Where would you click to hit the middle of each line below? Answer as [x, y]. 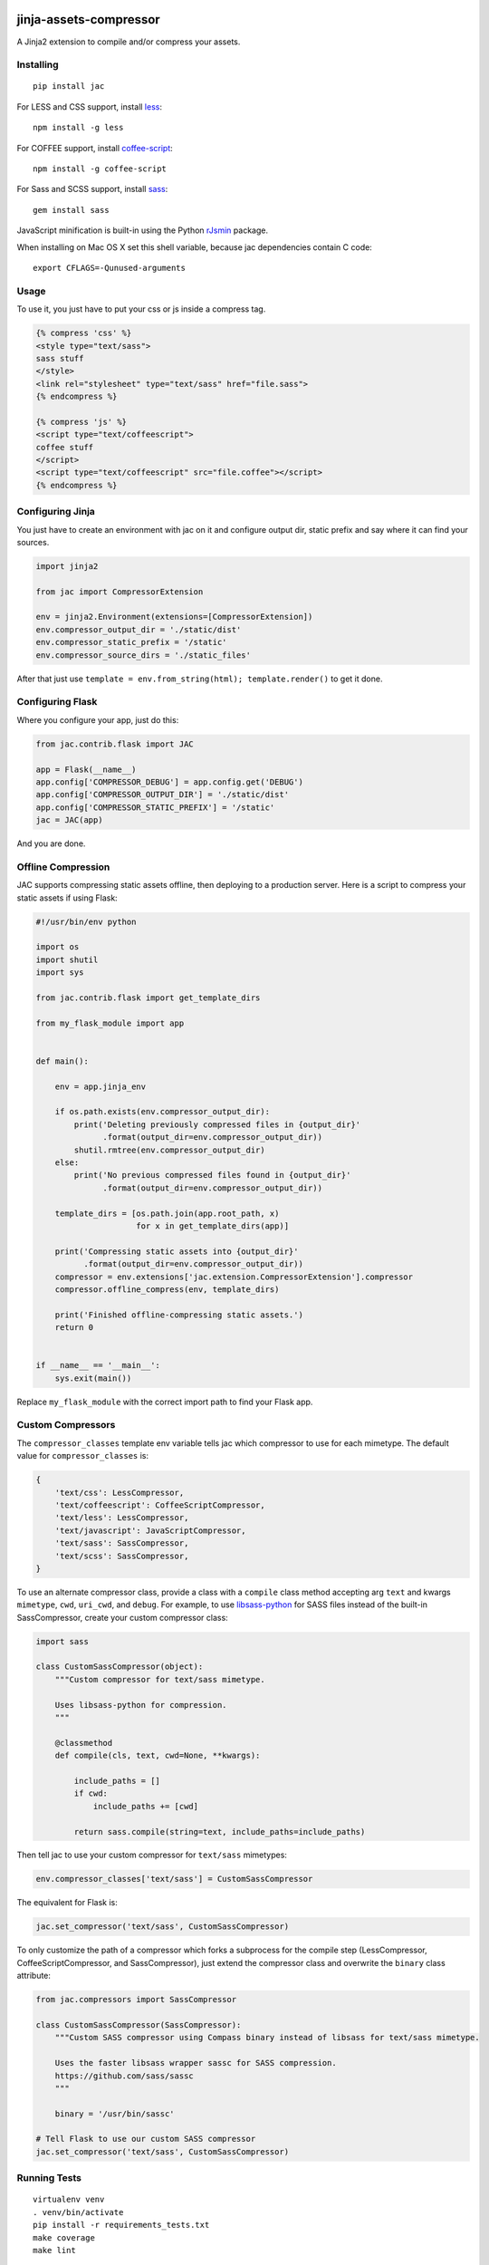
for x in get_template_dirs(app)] [213, 1226]
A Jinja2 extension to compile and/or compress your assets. [129, 42]
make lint [54, 2250]
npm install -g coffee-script [100, 169]
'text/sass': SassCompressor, [122, 1543]
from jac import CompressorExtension [120, 592]
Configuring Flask [57, 702]
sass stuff [60, 358]
